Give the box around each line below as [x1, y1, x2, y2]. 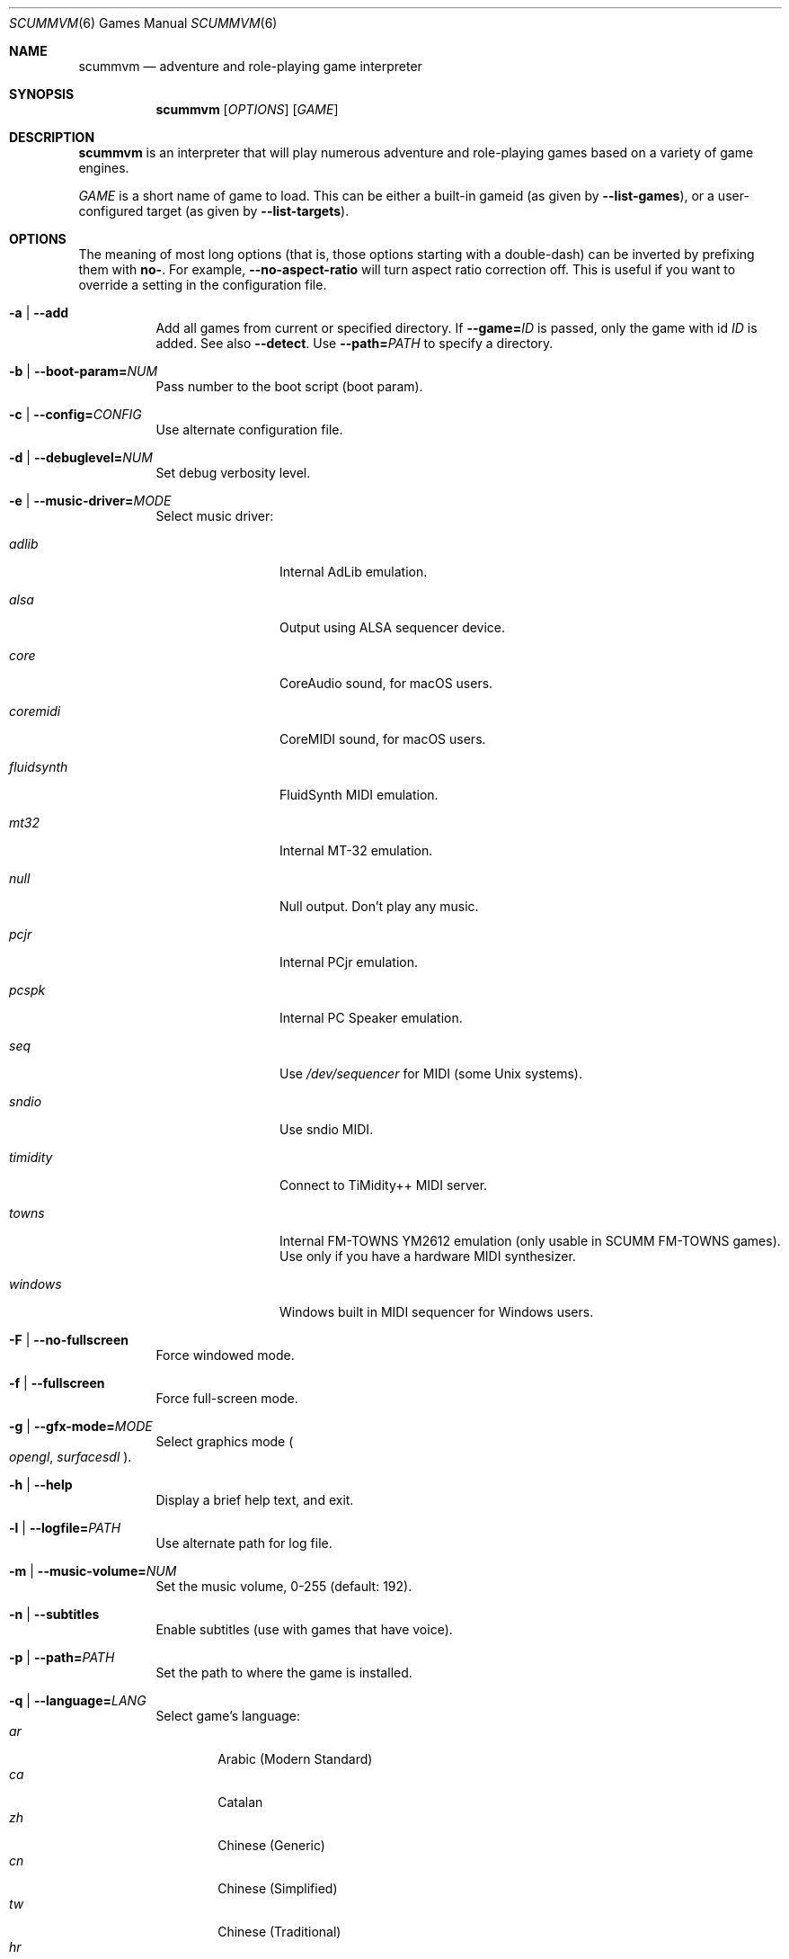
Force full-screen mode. [155, 1391, 298, 1406]
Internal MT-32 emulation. [279, 843, 433, 858]
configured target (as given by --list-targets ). [78, 203, 350, 219]
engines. [78, 160, 129, 175]
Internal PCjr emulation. [279, 954, 418, 970]
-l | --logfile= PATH [9, 1520, 121, 1535]
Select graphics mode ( [155, 1434, 294, 1449]
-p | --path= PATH [9, 1650, 115, 1665]
